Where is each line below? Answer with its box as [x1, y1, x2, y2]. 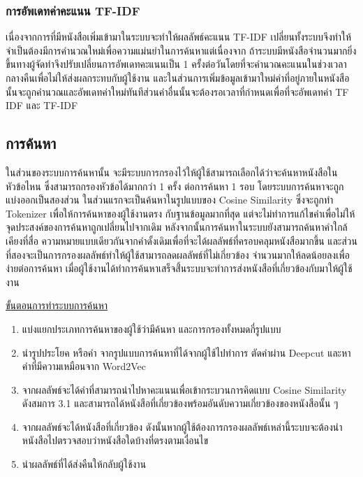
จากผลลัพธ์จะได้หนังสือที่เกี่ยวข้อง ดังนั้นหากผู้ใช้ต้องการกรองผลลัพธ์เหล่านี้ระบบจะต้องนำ [22, 419, 343, 434]
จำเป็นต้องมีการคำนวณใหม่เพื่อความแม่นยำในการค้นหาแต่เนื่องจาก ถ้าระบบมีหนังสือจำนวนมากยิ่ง [6, 43, 357, 57]
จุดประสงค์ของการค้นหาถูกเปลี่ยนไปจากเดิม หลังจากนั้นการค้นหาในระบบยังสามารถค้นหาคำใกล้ [6, 220, 348, 234]
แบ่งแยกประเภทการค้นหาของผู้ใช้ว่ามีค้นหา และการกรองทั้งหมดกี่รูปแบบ [22, 321, 281, 336]
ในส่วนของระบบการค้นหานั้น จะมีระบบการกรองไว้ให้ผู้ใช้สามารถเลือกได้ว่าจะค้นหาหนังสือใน [6, 164, 338, 179]
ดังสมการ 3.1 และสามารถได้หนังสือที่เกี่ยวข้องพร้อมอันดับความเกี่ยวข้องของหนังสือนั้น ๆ [22, 396, 339, 411]
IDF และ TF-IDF [6, 98, 78, 113]
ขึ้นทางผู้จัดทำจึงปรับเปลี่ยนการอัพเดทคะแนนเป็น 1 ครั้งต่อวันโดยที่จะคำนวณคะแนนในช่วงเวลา [6, 57, 347, 71]
